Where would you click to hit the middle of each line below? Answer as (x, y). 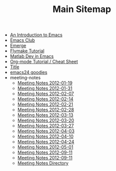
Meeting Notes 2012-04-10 (45, 136)
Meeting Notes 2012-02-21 (45, 105)
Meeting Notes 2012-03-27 (46, 126)
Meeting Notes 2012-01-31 (45, 89)
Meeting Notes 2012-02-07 (46, 94)
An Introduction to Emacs (36, 35)
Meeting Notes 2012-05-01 (45, 147)
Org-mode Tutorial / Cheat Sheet (44, 62)
